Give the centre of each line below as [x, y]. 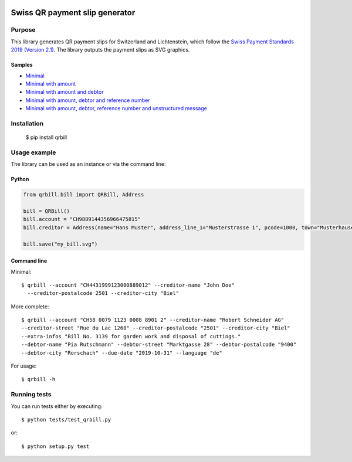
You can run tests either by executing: [57, 406]
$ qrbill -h [38, 379]
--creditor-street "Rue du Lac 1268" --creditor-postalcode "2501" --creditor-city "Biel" [156, 328]
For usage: [24, 366]
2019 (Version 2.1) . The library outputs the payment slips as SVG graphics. [100, 50]
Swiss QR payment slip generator [73, 13]
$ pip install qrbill [46, 137]
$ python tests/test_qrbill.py [66, 419]
